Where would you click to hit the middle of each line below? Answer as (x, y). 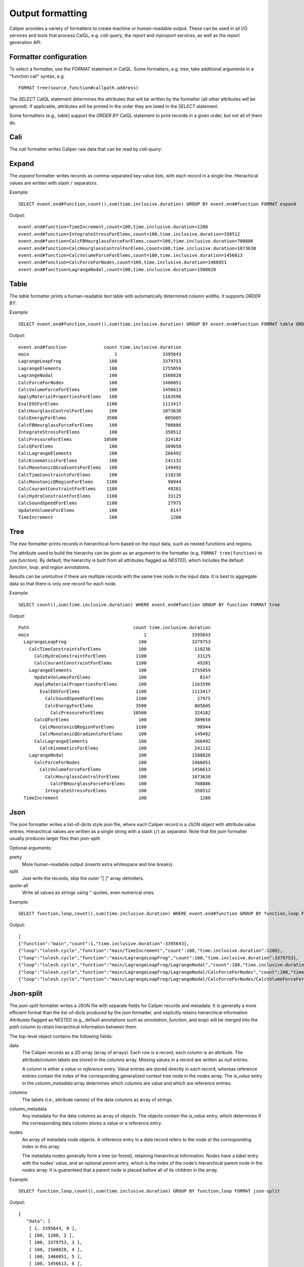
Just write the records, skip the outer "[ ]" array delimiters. (83, 878)
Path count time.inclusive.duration (115, 628)
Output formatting (48, 13)
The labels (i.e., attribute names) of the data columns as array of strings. (98, 1099)
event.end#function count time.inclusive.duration (100, 347)
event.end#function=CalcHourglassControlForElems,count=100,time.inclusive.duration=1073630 (137, 248)
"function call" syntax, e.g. (37, 76)
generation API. (26, 43)
